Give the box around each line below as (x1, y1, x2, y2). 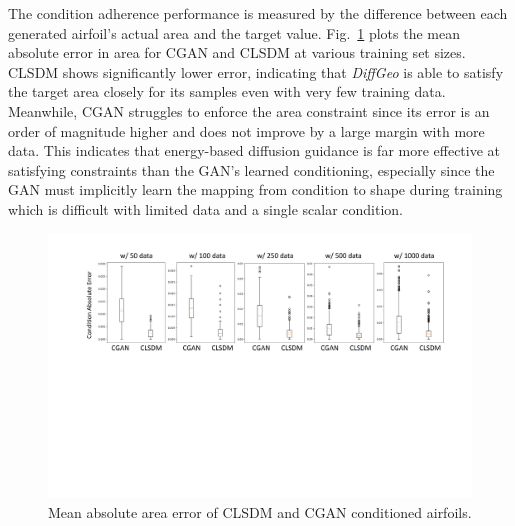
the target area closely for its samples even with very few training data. (8, 81, 446, 102)
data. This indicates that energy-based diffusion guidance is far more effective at (8, 140, 501, 161)
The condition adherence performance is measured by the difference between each (8, 3, 508, 23)
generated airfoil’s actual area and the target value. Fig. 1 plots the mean (8, 22, 461, 43)
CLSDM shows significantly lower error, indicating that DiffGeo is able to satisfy (8, 61, 504, 82)
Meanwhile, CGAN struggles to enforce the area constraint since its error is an (8, 100, 490, 121)
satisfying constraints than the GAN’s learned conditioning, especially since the (8, 159, 495, 180)
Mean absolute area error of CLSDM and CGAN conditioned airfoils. (48, 501, 472, 522)
